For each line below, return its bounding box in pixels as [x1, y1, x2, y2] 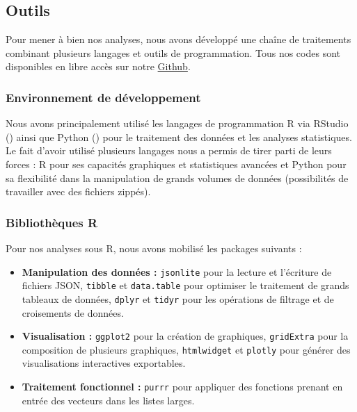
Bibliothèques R [6, 213, 98, 231]
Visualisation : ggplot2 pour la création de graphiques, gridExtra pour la [22, 329, 349, 343]
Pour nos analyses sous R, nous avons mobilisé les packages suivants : [6, 240, 302, 255]
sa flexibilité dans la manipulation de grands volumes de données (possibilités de [6, 170, 349, 185]
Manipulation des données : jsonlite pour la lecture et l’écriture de [22, 264, 332, 279]
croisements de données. [22, 305, 124, 320]
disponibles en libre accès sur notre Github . [6, 59, 191, 74]
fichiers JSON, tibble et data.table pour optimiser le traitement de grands [22, 278, 349, 292]
